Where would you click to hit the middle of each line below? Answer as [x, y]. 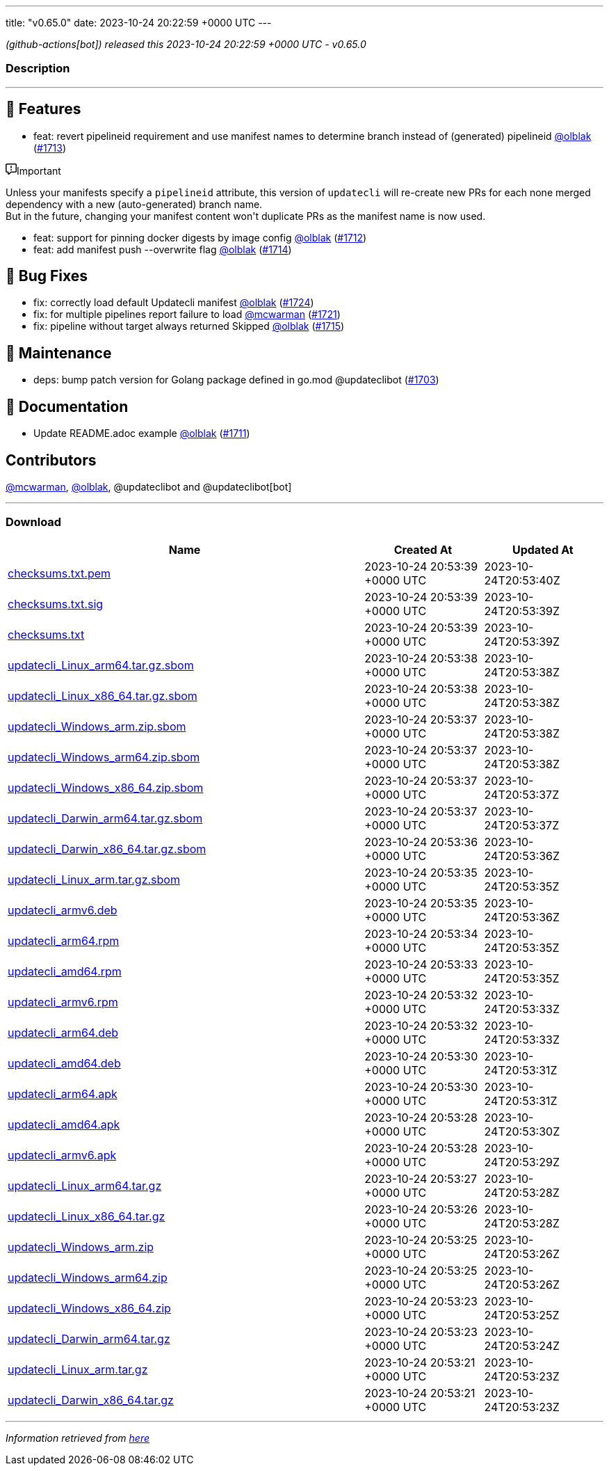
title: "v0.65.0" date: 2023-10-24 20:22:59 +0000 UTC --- [139, 23]
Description [38, 69]
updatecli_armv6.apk [62, 1155]
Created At [423, 549]
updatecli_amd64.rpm [65, 971]
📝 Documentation [67, 406]
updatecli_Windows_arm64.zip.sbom [104, 757]
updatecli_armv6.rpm [63, 1002]
